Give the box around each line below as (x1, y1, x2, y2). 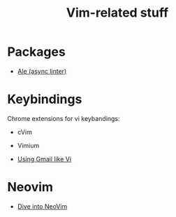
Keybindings (7, 92, 82, 107)
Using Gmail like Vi (17, 154, 72, 163)
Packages (7, 44, 66, 60)
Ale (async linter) (17, 67, 67, 75)
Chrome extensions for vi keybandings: (7, 114, 120, 122)
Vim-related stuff (66, 5, 169, 21)
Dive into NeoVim (17, 202, 68, 210)
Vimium (17, 141, 40, 150)
